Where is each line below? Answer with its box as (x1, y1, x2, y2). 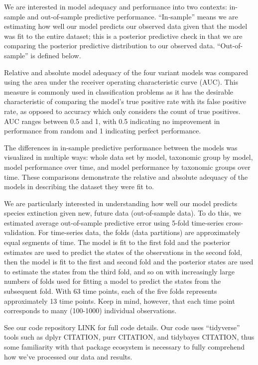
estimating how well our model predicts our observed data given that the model (4, 21, 248, 31)
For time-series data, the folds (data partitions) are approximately (38, 227, 241, 238)
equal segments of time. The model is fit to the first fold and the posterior (4, 237, 230, 247)
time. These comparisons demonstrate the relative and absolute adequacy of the (4, 171, 248, 182)
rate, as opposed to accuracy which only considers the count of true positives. (4, 106, 241, 116)
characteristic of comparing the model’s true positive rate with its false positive (4, 96, 246, 107)
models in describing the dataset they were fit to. (4, 181, 154, 192)
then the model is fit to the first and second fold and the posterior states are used (4, 256, 254, 267)
